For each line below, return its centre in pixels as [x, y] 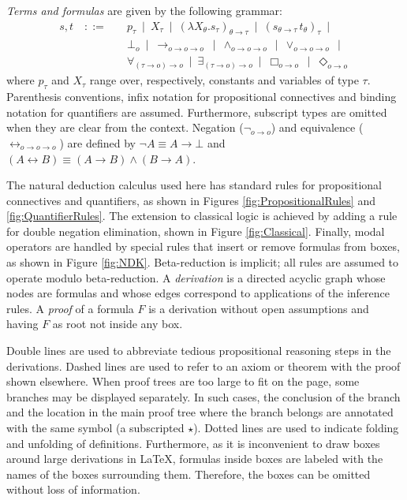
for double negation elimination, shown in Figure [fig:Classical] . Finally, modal [196, 231]
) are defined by [97, 142]
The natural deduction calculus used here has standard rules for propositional [194, 185]
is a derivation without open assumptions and [259, 308]
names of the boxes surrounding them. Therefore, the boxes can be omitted [189, 474]
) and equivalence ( [317, 127]
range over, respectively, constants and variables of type [224, 80]
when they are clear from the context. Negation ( [125, 127]
